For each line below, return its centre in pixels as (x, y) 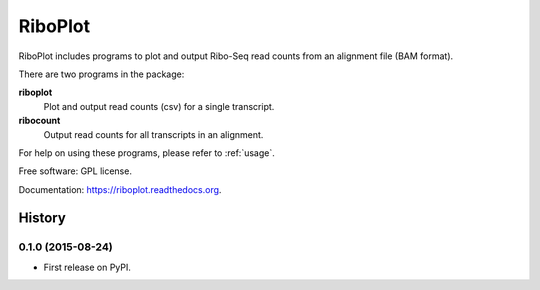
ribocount (39, 121)
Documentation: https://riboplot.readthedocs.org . (120, 189)
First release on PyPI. (87, 267)
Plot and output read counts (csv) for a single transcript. (159, 106)
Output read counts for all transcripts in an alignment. (153, 134)
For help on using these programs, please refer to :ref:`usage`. (146, 152)
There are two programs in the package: (101, 74)
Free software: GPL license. (75, 171)
